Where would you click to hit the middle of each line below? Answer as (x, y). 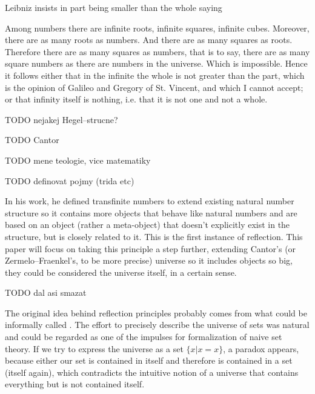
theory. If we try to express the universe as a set (94, 348)
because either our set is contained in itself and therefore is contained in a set (149, 360)
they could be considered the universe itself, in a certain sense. (121, 272)
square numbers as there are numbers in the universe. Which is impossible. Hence (156, 63)
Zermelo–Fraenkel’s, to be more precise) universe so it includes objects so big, (149, 260)
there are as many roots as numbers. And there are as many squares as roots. (149, 40)
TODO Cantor (32, 140)
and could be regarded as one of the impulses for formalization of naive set (144, 337)
